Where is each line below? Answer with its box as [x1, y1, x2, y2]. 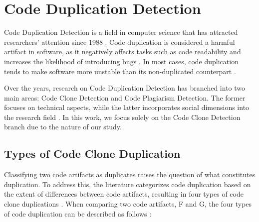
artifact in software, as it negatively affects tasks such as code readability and [4, 46, 241, 57]
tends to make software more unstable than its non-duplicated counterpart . [4, 66, 236, 76]
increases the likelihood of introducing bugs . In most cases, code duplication [4, 56, 239, 66]
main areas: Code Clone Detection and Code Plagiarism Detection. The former [4, 92, 246, 103]
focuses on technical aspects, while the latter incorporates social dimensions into [4, 102, 250, 112]
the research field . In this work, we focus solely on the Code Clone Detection [4, 111, 241, 122]
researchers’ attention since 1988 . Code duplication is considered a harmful [4, 36, 235, 47]
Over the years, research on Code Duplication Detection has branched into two [4, 83, 246, 93]
